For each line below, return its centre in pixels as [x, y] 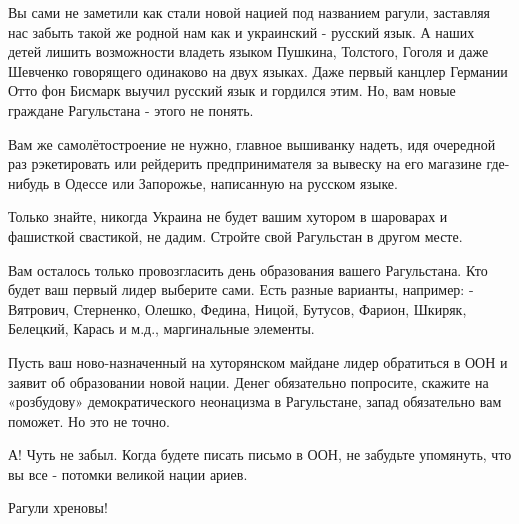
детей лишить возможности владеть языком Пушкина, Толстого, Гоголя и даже [248, 51]
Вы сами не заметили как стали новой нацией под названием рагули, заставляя [249, 12]
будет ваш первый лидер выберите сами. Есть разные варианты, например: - [241, 289]
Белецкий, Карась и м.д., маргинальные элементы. [161, 328]
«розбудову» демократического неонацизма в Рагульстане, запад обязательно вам [255, 401]
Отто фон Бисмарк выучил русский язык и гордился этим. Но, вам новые [232, 90]
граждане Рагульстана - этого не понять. [131, 109]
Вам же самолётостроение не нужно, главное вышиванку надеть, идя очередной [252, 143]
